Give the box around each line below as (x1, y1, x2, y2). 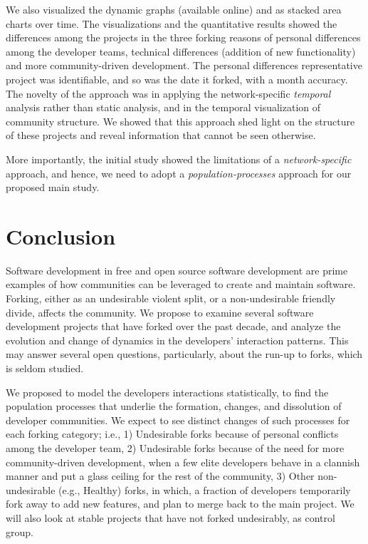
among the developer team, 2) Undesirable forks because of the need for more (6, 440, 345, 455)
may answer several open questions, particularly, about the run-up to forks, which (6, 347, 363, 361)
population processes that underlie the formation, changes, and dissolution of (6, 399, 342, 414)
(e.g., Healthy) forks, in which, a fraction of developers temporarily (58, 482, 351, 497)
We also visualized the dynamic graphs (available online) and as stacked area (6, 2, 342, 16)
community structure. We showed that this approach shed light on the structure (6, 113, 355, 128)
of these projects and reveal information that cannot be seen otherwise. (6, 128, 316, 143)
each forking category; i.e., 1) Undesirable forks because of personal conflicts (6, 426, 339, 441)
